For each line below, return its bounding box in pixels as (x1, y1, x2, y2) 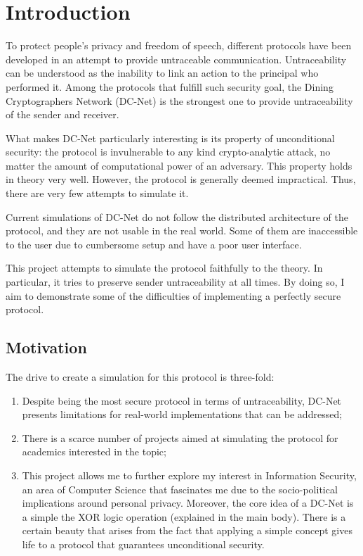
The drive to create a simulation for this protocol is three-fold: (6, 369, 275, 384)
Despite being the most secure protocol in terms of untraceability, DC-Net (22, 393, 342, 407)
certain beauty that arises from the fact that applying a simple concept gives (22, 523, 352, 538)
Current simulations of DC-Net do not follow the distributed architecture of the (6, 209, 348, 224)
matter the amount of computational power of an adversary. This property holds (6, 158, 352, 172)
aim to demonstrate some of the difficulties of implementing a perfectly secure (6, 288, 341, 303)
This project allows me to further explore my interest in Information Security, (22, 467, 357, 482)
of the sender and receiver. (6, 107, 119, 122)
